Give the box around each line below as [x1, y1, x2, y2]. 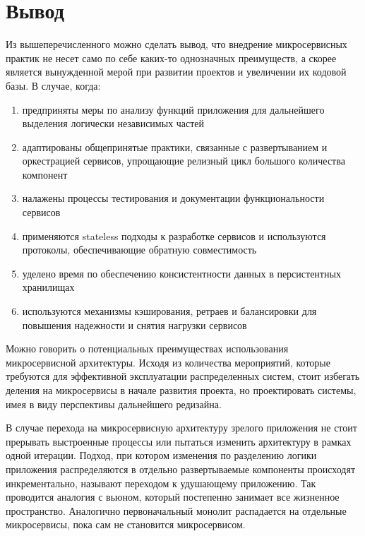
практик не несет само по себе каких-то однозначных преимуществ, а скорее [6, 50, 337, 65]
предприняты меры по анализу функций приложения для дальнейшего [22, 102, 325, 117]
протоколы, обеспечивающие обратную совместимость [22, 242, 257, 257]
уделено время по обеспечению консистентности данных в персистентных [22, 266, 341, 280]
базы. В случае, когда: [6, 78, 101, 93]
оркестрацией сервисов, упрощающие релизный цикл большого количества [22, 153, 345, 168]
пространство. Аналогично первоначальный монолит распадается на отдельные [6, 503, 347, 518]
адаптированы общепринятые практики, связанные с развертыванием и [22, 139, 328, 154]
